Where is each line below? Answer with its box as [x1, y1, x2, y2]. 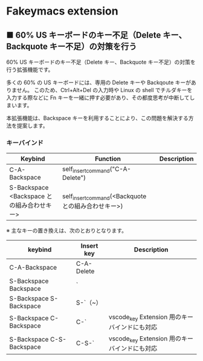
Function [94, 154, 121, 163]
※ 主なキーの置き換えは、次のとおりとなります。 [6, 227, 127, 234]
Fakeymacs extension [6, 4, 119, 18]
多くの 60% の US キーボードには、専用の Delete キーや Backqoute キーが [6, 79, 192, 86]
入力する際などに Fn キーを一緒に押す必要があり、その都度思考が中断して [6, 94, 190, 101]
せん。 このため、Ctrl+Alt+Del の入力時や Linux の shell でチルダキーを [16, 87, 193, 93]
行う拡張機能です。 [6, 66, 54, 73]
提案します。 [16, 122, 48, 129]
